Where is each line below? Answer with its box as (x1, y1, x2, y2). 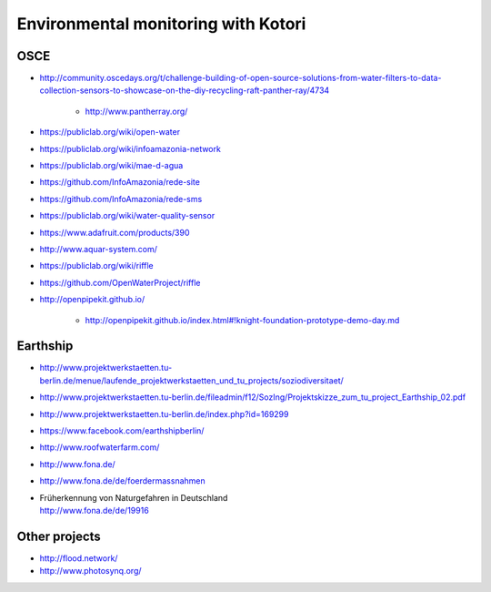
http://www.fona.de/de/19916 (39, 505, 149, 515)
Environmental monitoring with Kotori (16, 14, 306, 34)
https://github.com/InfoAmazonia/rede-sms (39, 193, 203, 204)
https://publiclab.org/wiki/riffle (39, 260, 154, 271)
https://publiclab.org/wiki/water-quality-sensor (39, 210, 215, 221)
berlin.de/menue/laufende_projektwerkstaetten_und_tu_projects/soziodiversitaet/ (39, 374, 345, 386)
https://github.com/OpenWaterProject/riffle (39, 277, 201, 288)
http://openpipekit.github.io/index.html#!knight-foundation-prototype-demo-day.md (85, 314, 400, 325)
